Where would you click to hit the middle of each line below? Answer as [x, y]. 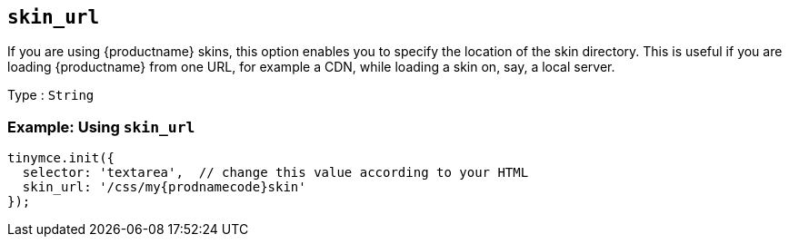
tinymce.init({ [61, 158]
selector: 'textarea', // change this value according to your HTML [275, 173]
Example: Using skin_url [101, 127]
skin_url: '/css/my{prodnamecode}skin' [164, 187]
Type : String [51, 95]
